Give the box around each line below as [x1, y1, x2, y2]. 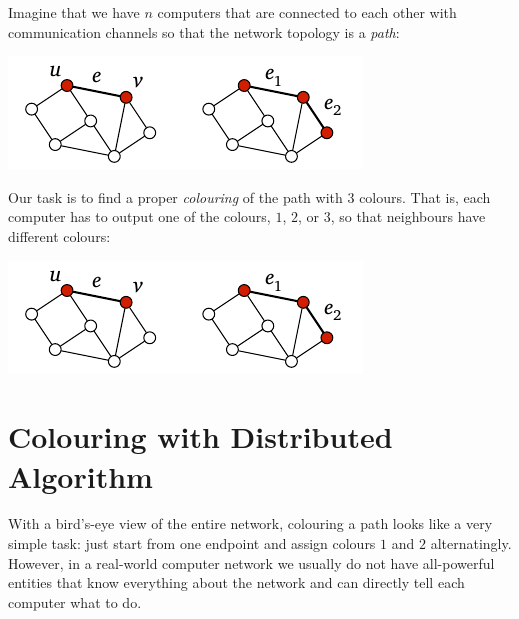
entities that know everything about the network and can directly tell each [8, 572, 465, 593]
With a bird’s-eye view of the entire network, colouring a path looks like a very [8, 513, 493, 534]
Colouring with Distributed [8, 416, 393, 457]
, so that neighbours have [330, 206, 486, 227]
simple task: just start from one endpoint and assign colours [8, 533, 376, 554]
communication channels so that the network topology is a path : [8, 21, 400, 42]
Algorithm [8, 455, 153, 496]
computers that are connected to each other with [157, 2, 457, 22]
